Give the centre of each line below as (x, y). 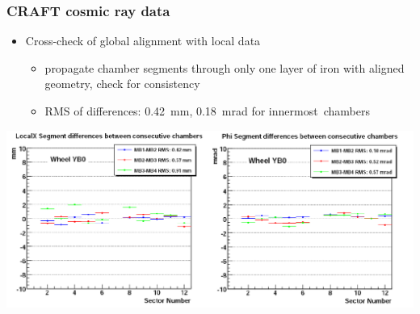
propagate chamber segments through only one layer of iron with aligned (225, 67)
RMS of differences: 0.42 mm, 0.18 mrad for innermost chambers (207, 111)
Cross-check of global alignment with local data (143, 41)
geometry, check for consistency (122, 84)
